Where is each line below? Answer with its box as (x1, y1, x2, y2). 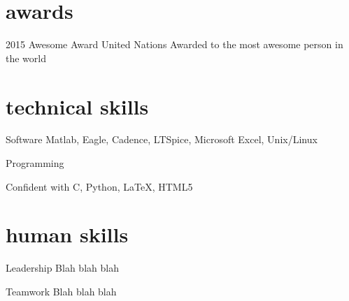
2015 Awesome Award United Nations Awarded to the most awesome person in (6, 37, 343, 52)
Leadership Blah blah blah (6, 260, 119, 275)
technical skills (6, 91, 149, 120)
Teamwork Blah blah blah (6, 284, 117, 298)
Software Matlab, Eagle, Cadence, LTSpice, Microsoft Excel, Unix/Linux (6, 132, 318, 147)
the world (6, 50, 46, 65)
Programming (6, 156, 64, 170)
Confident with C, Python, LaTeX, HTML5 (6, 179, 193, 193)
